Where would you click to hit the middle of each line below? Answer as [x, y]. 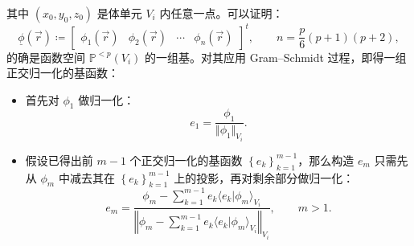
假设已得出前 [59, 160]
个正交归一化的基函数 [186, 160]
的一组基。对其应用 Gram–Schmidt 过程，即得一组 [275, 57]
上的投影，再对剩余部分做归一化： [264, 177]
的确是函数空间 [46, 57]
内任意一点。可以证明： [221, 13]
